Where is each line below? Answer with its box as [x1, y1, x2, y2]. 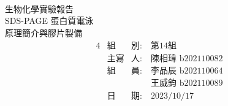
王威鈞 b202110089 [151, 79, 223, 88]
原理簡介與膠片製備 [5, 26, 82, 39]
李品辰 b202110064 [151, 67, 223, 76]
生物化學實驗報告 [5, 2, 74, 15]
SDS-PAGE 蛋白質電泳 [5, 14, 94, 27]
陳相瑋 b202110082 [151, 55, 223, 64]
